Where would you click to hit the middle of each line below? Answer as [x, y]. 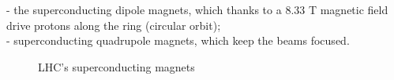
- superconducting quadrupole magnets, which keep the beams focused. [178, 40]
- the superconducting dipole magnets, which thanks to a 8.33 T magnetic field [197, 9]
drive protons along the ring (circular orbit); [114, 25]
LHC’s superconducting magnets [116, 66]
